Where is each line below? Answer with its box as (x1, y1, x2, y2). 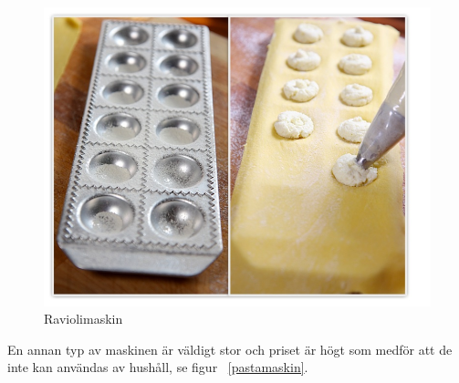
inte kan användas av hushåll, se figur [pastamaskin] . (7, 357, 308, 377)
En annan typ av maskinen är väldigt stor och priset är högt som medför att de (7, 339, 453, 358)
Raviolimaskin (44, 309, 123, 328)
